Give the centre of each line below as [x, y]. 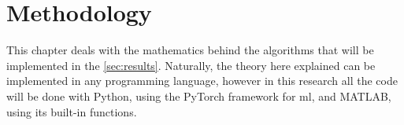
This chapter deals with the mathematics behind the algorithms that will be [190, 50]
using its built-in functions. [72, 111]
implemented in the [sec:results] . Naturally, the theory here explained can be [191, 65]
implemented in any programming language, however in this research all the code [202, 81]
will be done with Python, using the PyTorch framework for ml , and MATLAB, [199, 96]
